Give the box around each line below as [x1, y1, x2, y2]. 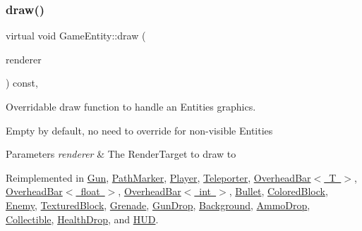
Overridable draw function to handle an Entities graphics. [6, 99, 256, 113]
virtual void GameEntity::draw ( [6, 28, 146, 43]
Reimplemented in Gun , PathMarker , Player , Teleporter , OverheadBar [6, 170, 311, 185]
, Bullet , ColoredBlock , [229, 184, 328, 199]
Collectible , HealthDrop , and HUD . [6, 211, 159, 226]
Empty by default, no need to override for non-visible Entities [6, 123, 273, 137]
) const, [6, 75, 38, 90]
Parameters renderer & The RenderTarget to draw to [6, 146, 236, 161]
